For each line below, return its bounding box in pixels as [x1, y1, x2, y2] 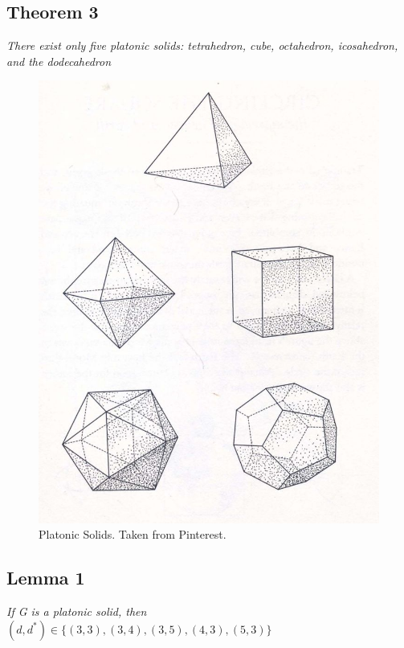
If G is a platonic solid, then [6, 602, 147, 619]
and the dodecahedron [6, 52, 112, 69]
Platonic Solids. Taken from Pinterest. [39, 526, 226, 543]
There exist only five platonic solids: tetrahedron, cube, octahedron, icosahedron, [6, 37, 398, 54]
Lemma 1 [6, 565, 85, 590]
